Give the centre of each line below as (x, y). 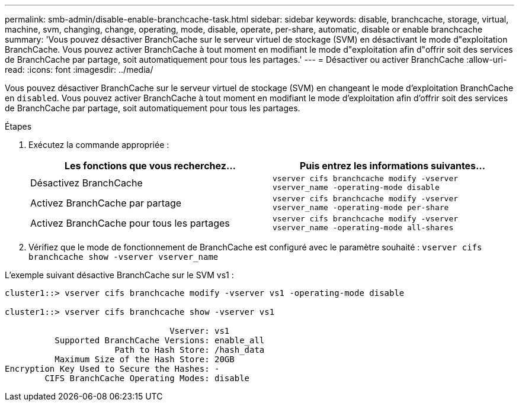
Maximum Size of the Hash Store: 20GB (145, 359)
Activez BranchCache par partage (106, 203)
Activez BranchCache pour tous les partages (130, 223)
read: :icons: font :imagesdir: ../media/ (79, 70)
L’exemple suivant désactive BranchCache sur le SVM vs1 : (119, 275)
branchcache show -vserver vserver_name (124, 257)
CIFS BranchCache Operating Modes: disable (147, 378)
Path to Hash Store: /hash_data (190, 350)
